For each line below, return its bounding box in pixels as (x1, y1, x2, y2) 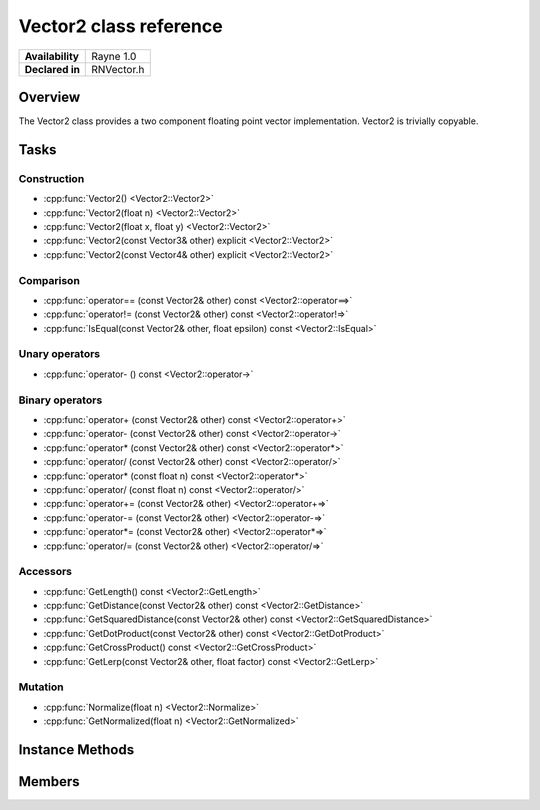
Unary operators (18, 347, 101, 361)
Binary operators (18, 393, 103, 407)
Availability (24, 49, 80, 63)
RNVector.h (91, 62, 145, 76)
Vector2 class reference (18, 15, 224, 37)
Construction (18, 171, 85, 185)
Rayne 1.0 (91, 49, 137, 63)
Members (18, 773, 80, 790)
